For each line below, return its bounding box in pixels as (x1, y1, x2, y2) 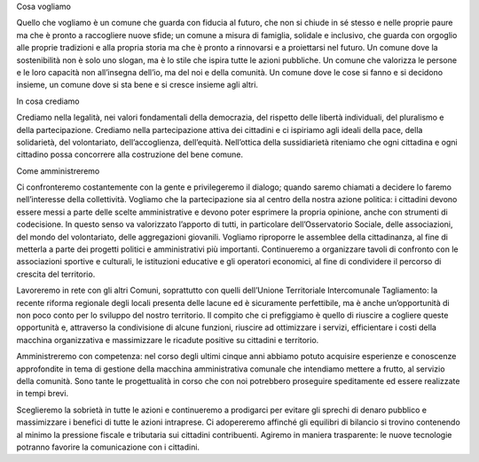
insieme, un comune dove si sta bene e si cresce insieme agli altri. (16, 80, 259, 90)
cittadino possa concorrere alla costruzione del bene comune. (16, 149, 244, 160)
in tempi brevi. (16, 388, 69, 399)
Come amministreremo (16, 165, 100, 176)
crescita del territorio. (16, 269, 96, 279)
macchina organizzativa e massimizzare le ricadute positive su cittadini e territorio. (16, 334, 319, 345)
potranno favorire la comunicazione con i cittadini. (16, 442, 200, 452)
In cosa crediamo (16, 96, 80, 106)
